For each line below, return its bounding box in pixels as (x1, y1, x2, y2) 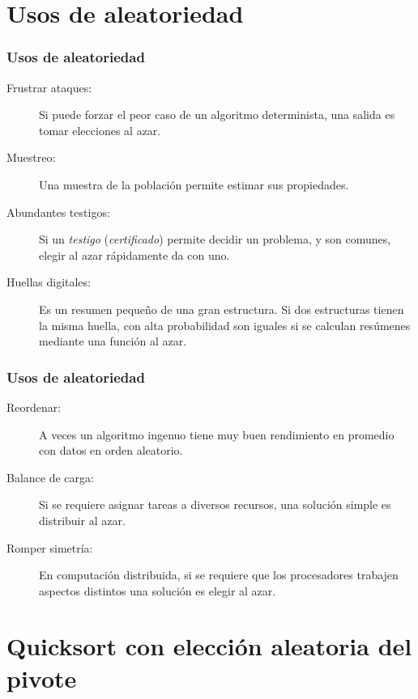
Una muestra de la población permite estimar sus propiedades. (39, 176, 349, 193)
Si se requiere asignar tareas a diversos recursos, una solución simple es (39, 496, 391, 513)
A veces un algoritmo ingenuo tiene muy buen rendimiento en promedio (39, 426, 395, 443)
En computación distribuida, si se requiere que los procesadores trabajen (39, 566, 399, 583)
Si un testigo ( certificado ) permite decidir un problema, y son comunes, (39, 231, 391, 248)
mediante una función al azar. (39, 333, 187, 349)
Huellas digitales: (6, 273, 91, 290)
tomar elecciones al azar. (39, 121, 161, 138)
